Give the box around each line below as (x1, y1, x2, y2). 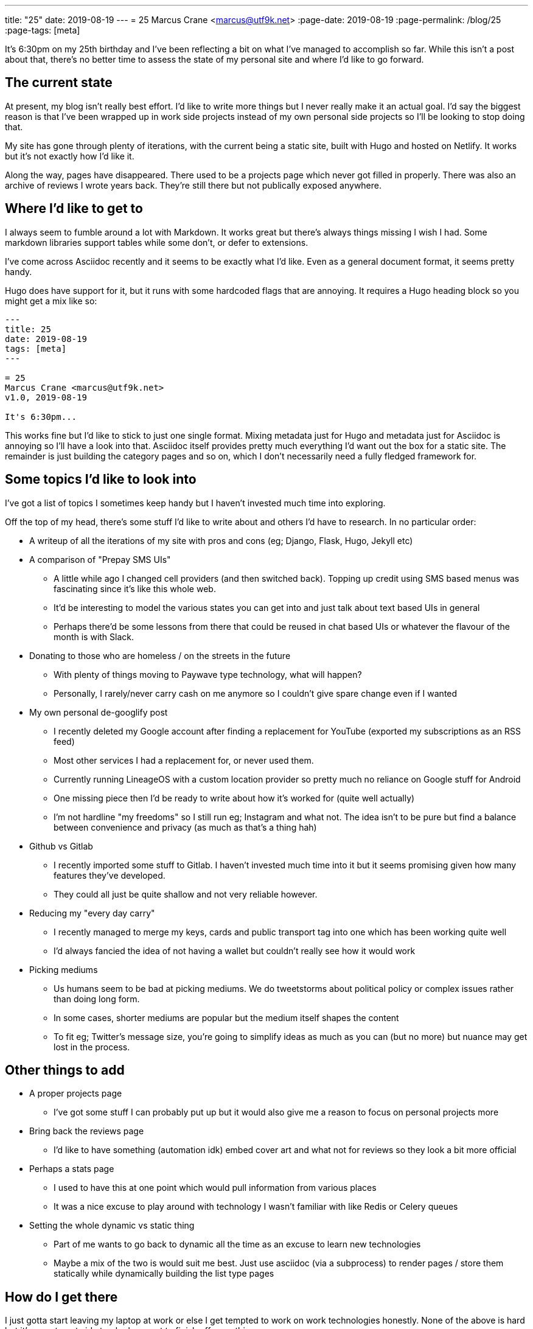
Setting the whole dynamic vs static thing (29, 1220, 195, 1231)
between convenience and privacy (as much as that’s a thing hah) (54, 821, 317, 832)
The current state (5, 75, 113, 91)
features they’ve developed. (54, 870, 165, 881)
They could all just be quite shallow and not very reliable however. (54, 888, 318, 899)
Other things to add (5, 1062, 125, 1078)
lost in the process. (54, 1041, 130, 1052)
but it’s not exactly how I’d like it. (5, 150, 134, 161)
